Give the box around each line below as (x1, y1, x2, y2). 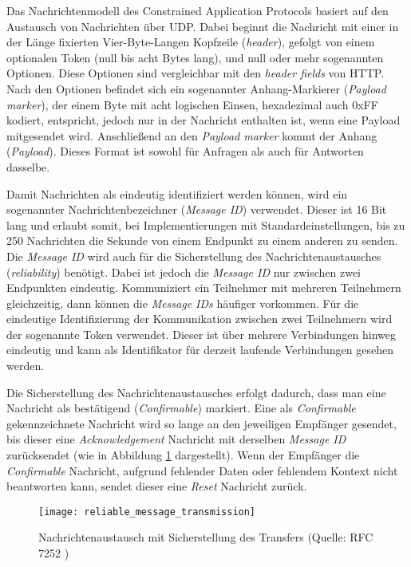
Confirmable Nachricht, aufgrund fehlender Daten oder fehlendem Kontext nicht (6, 462, 398, 478)
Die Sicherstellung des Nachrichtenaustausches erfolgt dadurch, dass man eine (6, 384, 386, 400)
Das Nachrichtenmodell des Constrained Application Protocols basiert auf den (6, 2, 389, 18)
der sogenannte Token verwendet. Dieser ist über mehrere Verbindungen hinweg (6, 325, 396, 342)
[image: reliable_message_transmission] (38, 506, 256, 518)
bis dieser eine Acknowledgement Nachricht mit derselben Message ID (6, 431, 346, 447)
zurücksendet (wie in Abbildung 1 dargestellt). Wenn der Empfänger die (6, 447, 360, 463)
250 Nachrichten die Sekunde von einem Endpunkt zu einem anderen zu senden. (6, 232, 398, 249)
